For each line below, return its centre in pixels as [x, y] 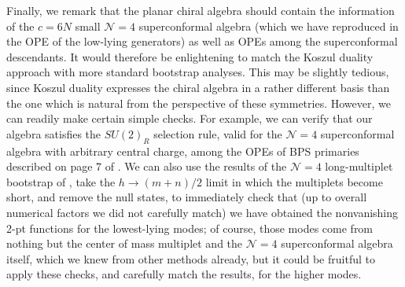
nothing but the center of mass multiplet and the [125, 243]
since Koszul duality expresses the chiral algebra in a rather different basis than [198, 87]
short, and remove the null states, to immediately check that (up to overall [187, 197]
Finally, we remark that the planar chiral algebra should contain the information [201, 10]
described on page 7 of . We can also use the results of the [147, 166]
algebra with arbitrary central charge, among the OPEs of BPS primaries [183, 151]
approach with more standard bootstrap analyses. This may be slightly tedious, [198, 72]
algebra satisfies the [54, 133]
